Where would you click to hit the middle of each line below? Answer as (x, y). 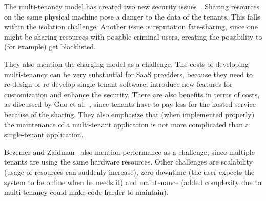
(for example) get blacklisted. (50, 47)
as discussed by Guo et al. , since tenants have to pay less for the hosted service (130, 104)
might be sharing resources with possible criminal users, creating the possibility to (133, 36)
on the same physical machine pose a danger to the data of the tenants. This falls (132, 16)
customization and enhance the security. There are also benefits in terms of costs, (132, 94)
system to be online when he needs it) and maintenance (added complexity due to (133, 182)
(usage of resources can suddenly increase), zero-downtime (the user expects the (129, 171)
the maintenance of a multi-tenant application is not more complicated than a (127, 124)
